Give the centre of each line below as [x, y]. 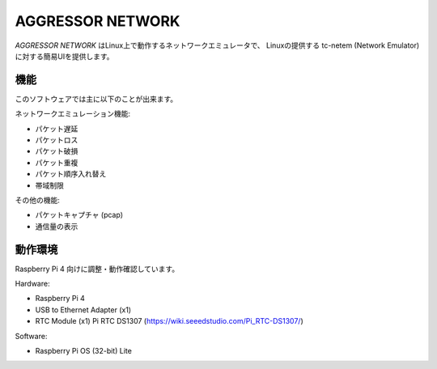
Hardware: [32, 284]
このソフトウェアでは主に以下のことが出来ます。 [96, 99]
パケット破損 [57, 151]
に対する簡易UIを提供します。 [64, 56]
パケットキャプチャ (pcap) [79, 215]
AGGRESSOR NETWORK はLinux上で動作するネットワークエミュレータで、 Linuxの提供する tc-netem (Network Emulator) [217, 45]
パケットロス [57, 140]
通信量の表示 [57, 226]
